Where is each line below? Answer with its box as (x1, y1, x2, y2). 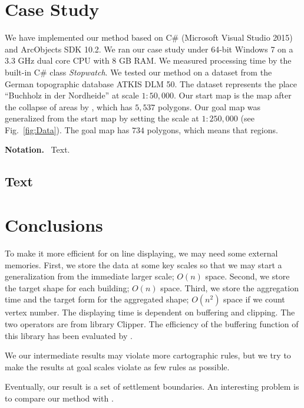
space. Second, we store (205, 270, 290, 282)
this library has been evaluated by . (5, 329, 133, 341)
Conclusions (5, 213, 103, 237)
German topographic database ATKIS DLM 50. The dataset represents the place (5, 77, 297, 90)
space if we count (223, 293, 285, 305)
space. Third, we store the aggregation (160, 281, 299, 294)
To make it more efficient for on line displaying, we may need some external (5, 246, 278, 259)
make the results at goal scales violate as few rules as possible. (5, 360, 230, 373)
